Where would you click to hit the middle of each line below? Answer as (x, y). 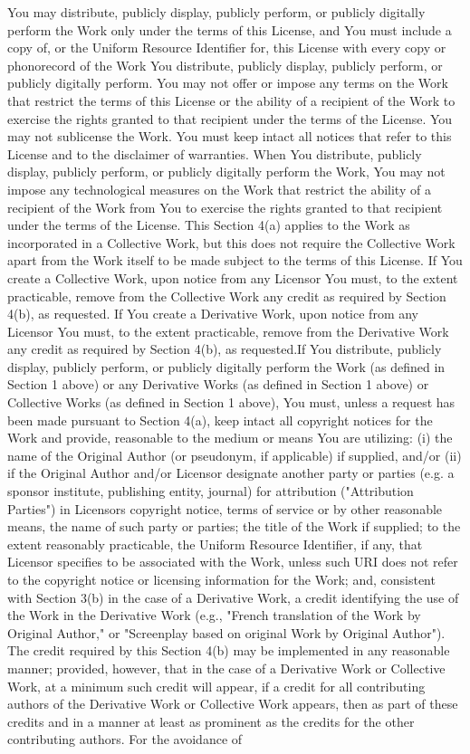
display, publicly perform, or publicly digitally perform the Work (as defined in (226, 366)
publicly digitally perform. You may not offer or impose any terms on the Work (228, 83)
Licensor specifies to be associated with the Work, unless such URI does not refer (233, 562)
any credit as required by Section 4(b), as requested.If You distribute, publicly (225, 349)
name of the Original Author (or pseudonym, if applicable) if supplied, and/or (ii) (235, 455)
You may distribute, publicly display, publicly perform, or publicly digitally (216, 12)
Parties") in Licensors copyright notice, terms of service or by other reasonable (225, 508)
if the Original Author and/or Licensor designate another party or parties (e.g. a (231, 473)
